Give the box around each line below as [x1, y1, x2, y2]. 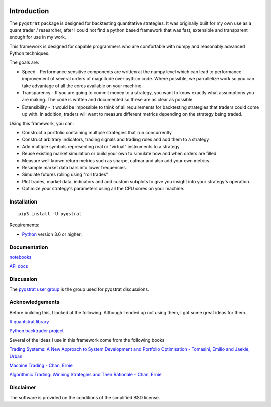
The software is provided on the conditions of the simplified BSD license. [9, 394, 160, 400]
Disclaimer [9, 384, 36, 391]
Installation [9, 198, 38, 205]
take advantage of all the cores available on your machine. [22, 83, 143, 89]
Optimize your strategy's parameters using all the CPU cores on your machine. [22, 186, 185, 192]
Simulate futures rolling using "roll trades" [22, 171, 108, 178]
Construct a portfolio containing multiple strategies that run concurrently [22, 129, 172, 135]
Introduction [9, 7, 49, 15]
